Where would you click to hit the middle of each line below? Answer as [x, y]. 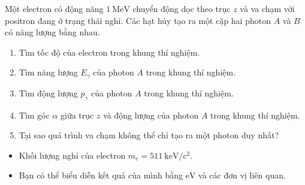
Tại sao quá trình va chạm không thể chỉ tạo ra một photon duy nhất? [149, 135]
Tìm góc [34, 115]
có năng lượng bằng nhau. [52, 32]
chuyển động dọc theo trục [182, 8]
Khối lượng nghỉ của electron [72, 155]
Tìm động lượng [48, 92]
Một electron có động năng [54, 8]
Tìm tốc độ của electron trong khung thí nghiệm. [109, 52]
